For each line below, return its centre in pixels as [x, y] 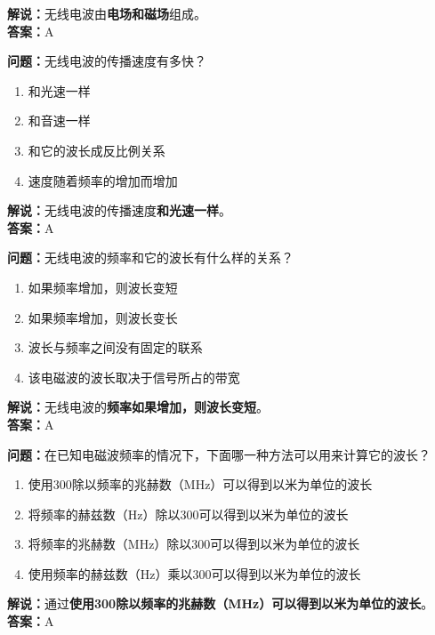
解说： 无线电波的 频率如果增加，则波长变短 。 [138, 407]
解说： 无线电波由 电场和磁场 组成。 [107, 13]
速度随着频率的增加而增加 [103, 180]
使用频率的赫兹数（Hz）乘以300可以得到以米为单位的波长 [194, 573]
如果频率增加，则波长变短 [103, 287]
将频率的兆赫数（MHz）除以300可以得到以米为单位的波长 [194, 544]
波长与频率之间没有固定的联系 [115, 347]
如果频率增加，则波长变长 [103, 317]
